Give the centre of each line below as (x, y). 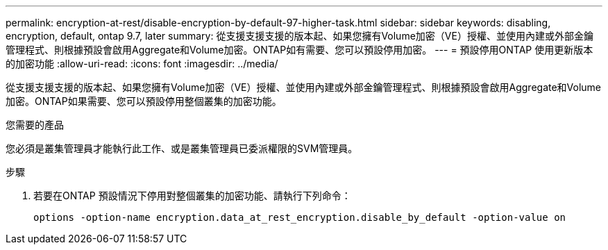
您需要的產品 (35, 125)
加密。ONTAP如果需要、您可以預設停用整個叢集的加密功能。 (144, 101)
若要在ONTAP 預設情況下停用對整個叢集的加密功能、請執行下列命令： (192, 195)
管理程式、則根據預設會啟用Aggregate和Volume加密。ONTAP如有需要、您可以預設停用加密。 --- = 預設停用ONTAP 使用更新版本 (299, 50)
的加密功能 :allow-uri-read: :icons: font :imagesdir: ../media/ (142, 64)
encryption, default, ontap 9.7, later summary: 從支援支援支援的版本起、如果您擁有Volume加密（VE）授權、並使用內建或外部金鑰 (299, 36)
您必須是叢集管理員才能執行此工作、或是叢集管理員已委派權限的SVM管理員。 (182, 148)
